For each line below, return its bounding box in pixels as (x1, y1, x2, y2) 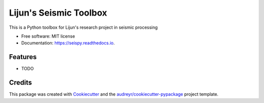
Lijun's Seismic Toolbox (9, 7, 108, 18)
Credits (9, 79, 32, 87)
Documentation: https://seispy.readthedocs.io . (21, 40, 115, 46)
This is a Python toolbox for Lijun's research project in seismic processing (9, 24, 158, 30)
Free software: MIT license (21, 33, 75, 39)
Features (9, 53, 37, 61)
